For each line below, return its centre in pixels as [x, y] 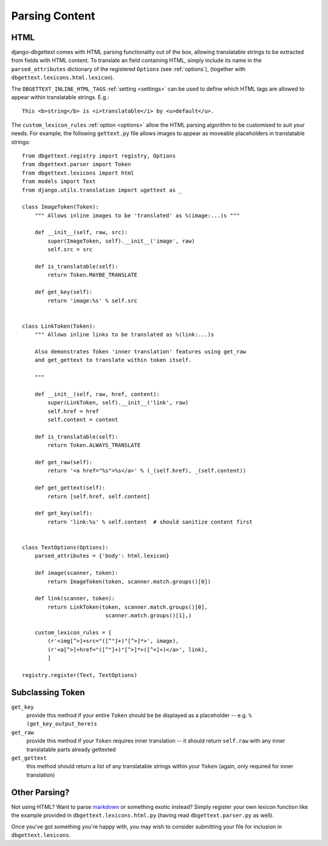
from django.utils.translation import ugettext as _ [102, 190]
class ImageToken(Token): [61, 207]
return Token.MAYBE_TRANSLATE [93, 275]
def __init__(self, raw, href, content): [97, 394]
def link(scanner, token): [75, 598]
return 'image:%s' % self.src [93, 300]
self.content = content [83, 420]
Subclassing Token [48, 692]
